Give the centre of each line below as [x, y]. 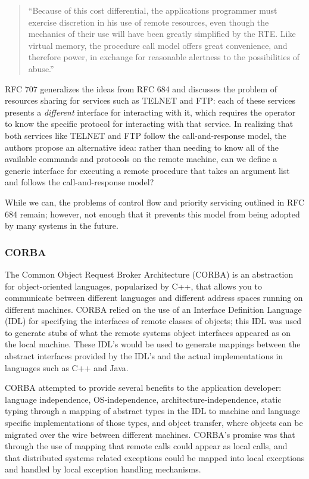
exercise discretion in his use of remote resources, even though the [149, 22]
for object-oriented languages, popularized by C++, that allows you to [133, 286]
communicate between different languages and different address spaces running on [154, 298]
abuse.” [41, 68]
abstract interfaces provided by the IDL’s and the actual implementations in [144, 356]
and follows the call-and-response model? [79, 182]
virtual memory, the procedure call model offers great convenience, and [158, 45]
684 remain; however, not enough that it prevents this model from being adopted [152, 214]
